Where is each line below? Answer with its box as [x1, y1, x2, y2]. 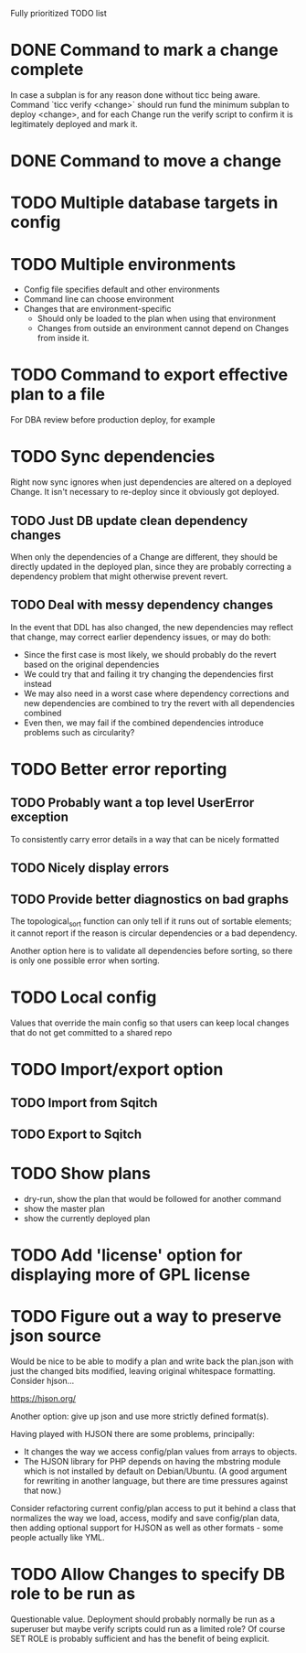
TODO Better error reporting [10, 758, 227, 779]
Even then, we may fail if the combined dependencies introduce [23, 717, 264, 728]
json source [10, 1326, 101, 1346]
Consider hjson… [10, 1375, 75, 1386]
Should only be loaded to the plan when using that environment [37, 313, 277, 324]
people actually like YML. [10, 1531, 105, 1542]
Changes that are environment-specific [23, 304, 172, 315]
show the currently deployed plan [23, 1212, 151, 1224]
